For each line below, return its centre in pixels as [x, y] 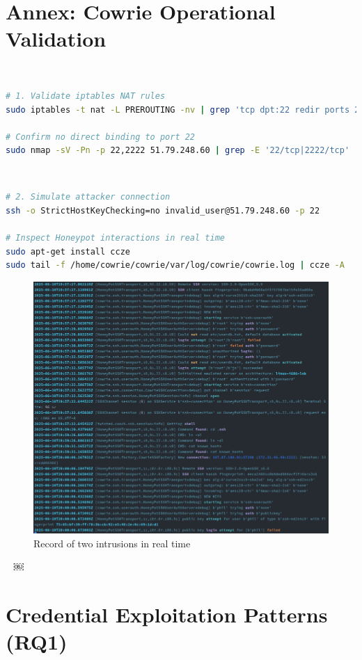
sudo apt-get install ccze [68, 251]
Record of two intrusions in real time [112, 543]
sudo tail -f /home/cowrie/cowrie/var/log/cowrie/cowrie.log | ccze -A [175, 265]
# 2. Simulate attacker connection [88, 197]
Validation [56, 39]
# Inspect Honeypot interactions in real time [115, 238]
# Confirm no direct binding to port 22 [101, 137]
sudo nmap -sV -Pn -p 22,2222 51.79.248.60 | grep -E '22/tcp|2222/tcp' [178, 151]
